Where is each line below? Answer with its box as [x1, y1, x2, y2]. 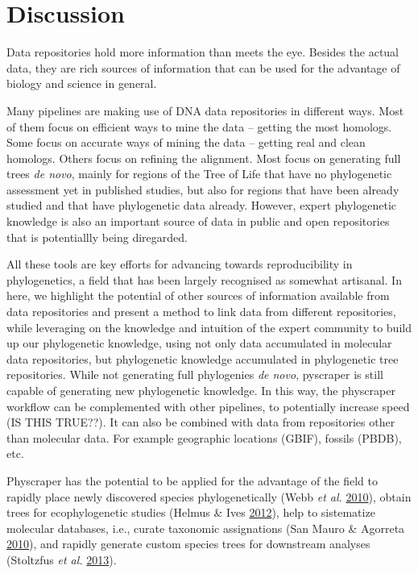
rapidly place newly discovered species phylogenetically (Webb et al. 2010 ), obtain [6, 488, 412, 505]
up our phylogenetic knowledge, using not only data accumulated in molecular [6, 335, 392, 351]
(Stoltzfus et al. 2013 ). [6, 551, 117, 568]
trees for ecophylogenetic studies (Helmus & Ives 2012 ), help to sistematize [6, 504, 375, 521]
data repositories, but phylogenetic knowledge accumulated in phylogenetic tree [6, 350, 399, 367]
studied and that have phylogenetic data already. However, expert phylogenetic [6, 197, 396, 214]
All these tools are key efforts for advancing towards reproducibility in [6, 256, 353, 272]
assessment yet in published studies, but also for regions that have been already [6, 181, 399, 198]
